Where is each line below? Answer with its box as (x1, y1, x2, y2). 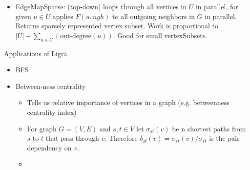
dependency (27, 142, 62, 152)
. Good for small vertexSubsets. (113, 30, 208, 40)
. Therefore (104, 133, 138, 143)
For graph (27, 123, 57, 133)
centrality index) (27, 106, 77, 117)
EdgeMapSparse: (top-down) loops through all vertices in (15, 1, 187, 11)
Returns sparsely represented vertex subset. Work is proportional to (15, 21, 219, 31)
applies (52, 11, 73, 21)
